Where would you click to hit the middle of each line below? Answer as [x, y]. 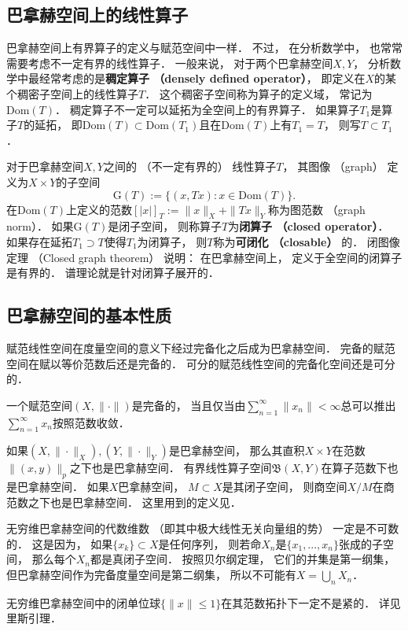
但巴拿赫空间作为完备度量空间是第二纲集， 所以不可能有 [151, 575]
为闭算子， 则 [172, 241]
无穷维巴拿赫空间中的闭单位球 [83, 602]
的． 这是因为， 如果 [60, 543]
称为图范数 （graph [317, 209]
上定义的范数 [99, 209]
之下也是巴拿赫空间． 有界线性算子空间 [171, 468]
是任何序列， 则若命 [210, 543]
